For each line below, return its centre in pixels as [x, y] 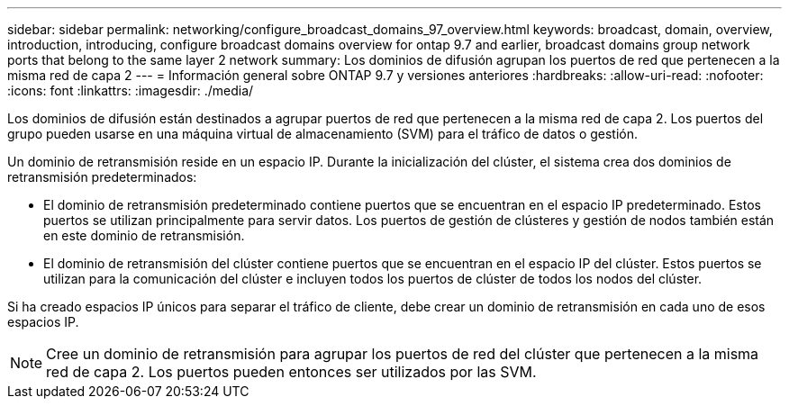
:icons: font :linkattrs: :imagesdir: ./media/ [131, 90]
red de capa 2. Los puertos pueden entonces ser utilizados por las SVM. [291, 372]
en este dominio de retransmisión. [144, 235]
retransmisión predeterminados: [102, 177]
